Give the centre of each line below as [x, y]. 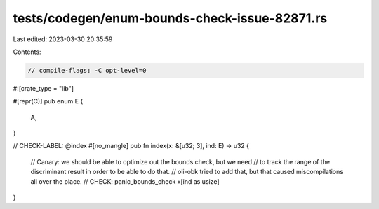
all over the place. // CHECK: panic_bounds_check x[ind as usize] [125, 181]
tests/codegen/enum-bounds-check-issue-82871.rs [170, 18]
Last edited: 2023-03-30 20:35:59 [63, 39]
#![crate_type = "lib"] [43, 88]
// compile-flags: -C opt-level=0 [87, 70]
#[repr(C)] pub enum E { [48, 101]
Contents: [27, 52]
